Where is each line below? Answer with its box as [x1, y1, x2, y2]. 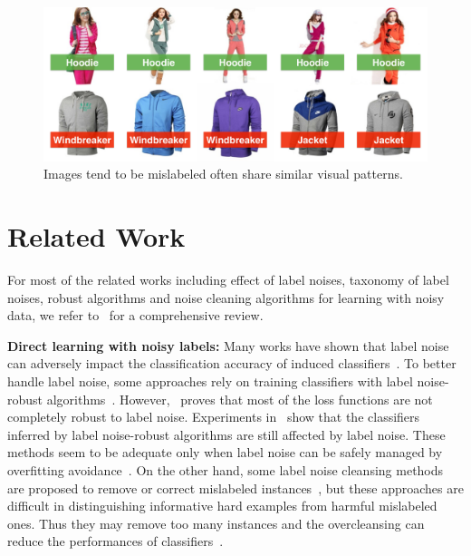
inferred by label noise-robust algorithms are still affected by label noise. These [7, 424, 446, 444]
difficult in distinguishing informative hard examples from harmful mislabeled [7, 496, 437, 515]
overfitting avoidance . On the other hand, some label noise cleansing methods [7, 461, 444, 480]
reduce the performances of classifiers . [7, 532, 224, 551]
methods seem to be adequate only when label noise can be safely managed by [7, 443, 443, 462]
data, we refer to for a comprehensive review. [7, 306, 264, 325]
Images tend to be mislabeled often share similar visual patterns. [43, 164, 403, 183]
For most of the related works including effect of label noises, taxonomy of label [7, 270, 449, 289]
